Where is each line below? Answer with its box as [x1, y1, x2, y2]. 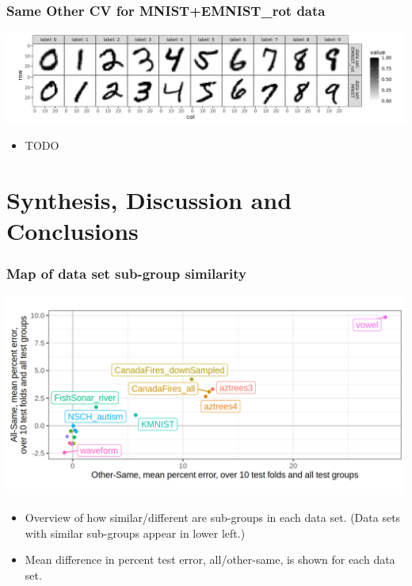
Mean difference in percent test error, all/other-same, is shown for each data [25, 551, 395, 568]
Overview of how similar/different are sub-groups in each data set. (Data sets [25, 508, 401, 525]
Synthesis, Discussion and [6, 183, 292, 215]
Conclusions [6, 214, 139, 246]
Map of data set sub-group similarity [6, 264, 247, 283]
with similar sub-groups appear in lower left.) [25, 524, 246, 541]
